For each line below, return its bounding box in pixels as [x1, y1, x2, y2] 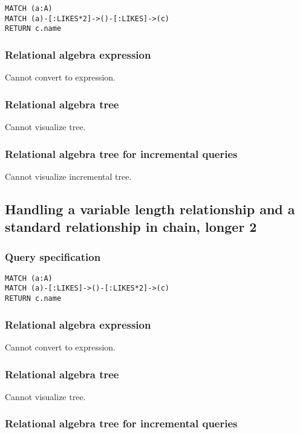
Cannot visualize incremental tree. [5, 169, 132, 182]
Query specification [5, 249, 101, 264]
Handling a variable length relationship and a [5, 199, 295, 218]
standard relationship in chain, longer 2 [5, 217, 257, 236]
